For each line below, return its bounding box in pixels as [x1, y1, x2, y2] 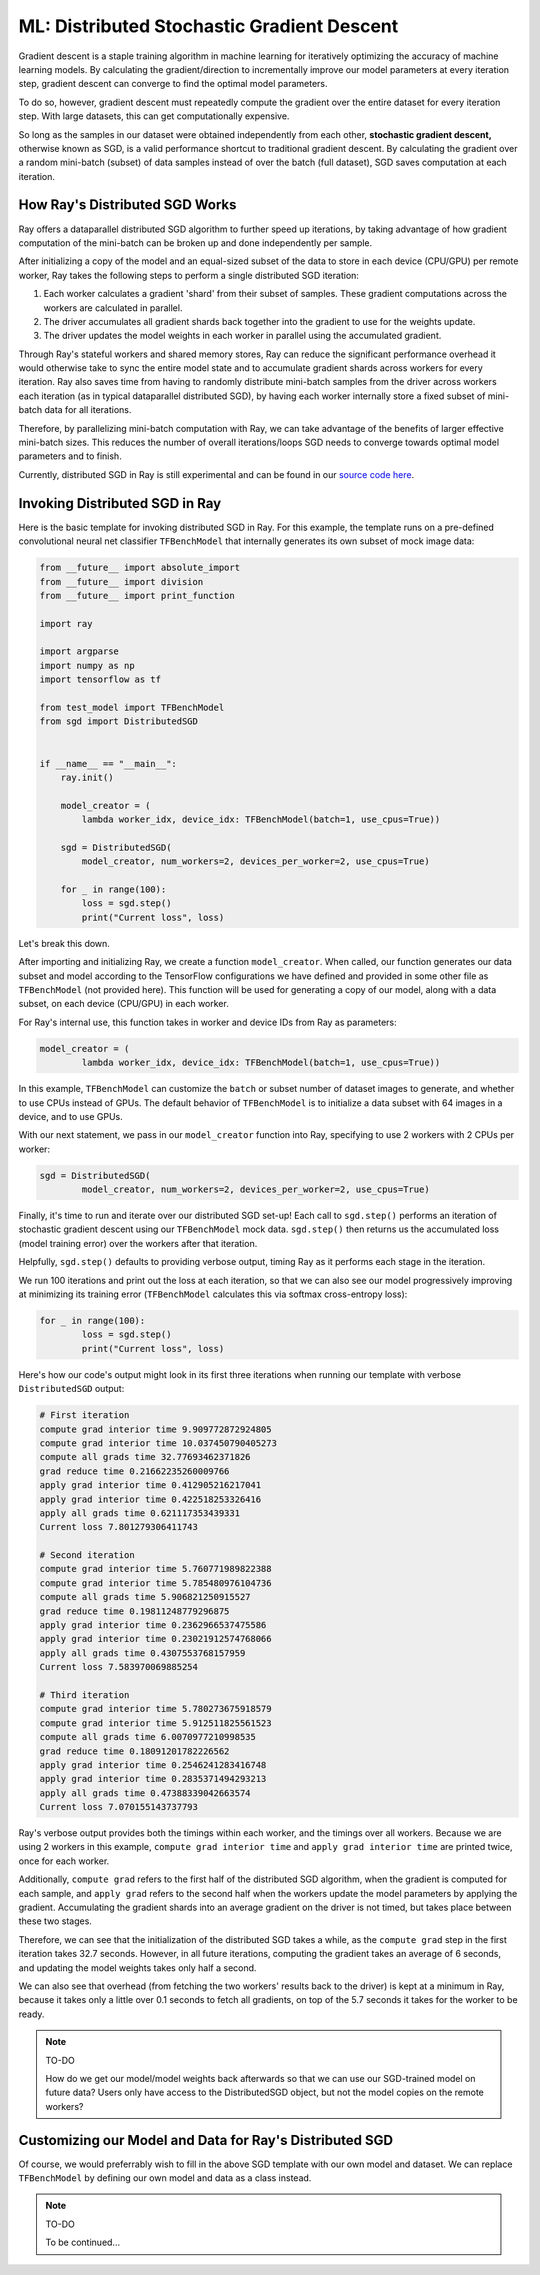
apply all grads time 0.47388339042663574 [39, 1787, 251, 1799]
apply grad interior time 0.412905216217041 [39, 1480, 262, 1491]
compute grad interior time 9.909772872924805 [39, 1423, 272, 1435]
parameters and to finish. [18, 450, 122, 462]
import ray [39, 618, 93, 629]
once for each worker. [18, 1855, 110, 1867]
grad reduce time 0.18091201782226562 [39, 1745, 230, 1757]
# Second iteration [39, 1550, 135, 1561]
